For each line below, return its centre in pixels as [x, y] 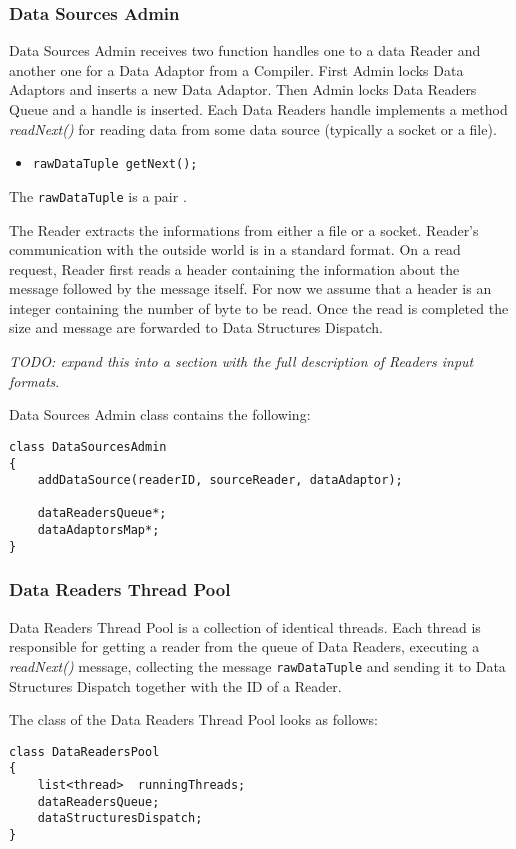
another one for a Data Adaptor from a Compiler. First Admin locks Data [236, 69]
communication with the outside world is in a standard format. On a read [235, 249]
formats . [34, 380]
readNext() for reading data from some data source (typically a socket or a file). [253, 128]
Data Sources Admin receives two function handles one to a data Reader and [245, 50]
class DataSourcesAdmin [88, 446]
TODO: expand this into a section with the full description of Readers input [241, 361]
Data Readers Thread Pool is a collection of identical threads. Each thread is [245, 626]
